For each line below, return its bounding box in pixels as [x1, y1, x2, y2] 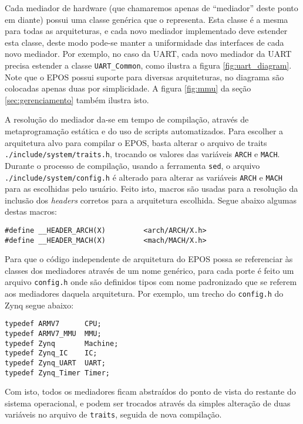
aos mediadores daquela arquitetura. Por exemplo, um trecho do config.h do [5, 287, 284, 300]
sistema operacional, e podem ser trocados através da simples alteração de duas [5, 396, 291, 409]
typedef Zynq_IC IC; [5, 349, 97, 358]
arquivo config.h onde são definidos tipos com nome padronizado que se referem [5, 276, 297, 288]
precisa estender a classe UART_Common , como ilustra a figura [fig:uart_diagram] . [5, 59, 292, 71]
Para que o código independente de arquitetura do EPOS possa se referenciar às [5, 253, 293, 265]
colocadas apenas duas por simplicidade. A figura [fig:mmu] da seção [5, 82, 251, 94]
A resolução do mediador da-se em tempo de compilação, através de [5, 113, 249, 125]
